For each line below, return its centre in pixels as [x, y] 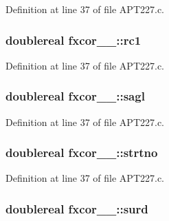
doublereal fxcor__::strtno [82, 152]
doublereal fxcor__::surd [77, 208]
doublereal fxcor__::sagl [75, 96]
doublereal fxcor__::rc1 [74, 40]
